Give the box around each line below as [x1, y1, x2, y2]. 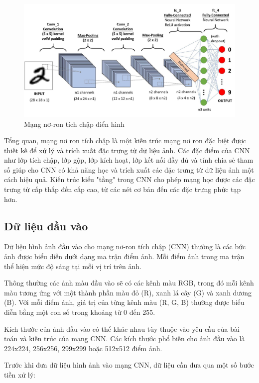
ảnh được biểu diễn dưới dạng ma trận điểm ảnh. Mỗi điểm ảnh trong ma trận [4, 251, 245, 262]
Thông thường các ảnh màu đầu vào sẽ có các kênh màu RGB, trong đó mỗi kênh [4, 278, 254, 288]
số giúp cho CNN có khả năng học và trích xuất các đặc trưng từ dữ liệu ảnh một [4, 164, 254, 175]
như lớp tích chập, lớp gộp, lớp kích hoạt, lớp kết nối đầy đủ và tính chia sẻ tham [4, 155, 254, 165]
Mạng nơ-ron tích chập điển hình [24, 118, 125, 129]
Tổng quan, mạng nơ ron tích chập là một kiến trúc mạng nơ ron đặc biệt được [4, 135, 247, 146]
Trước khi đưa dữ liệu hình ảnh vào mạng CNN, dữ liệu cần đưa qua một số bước [4, 360, 254, 370]
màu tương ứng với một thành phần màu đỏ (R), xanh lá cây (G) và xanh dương [4, 287, 252, 297]
